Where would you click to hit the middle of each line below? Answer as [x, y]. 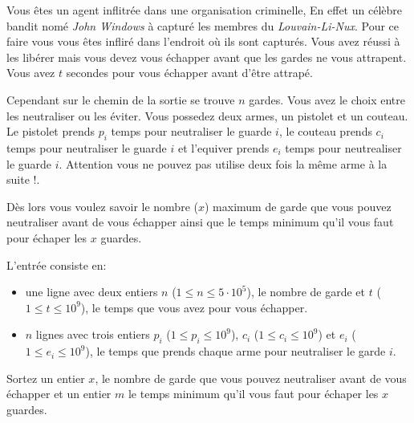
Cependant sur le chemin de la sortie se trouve [121, 99]
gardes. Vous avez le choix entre [327, 99]
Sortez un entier [46, 378]
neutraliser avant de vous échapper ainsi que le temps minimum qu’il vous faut [200, 222]
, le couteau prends [325, 131]
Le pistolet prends [51, 131]
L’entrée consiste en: [57, 264]
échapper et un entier [59, 394]
